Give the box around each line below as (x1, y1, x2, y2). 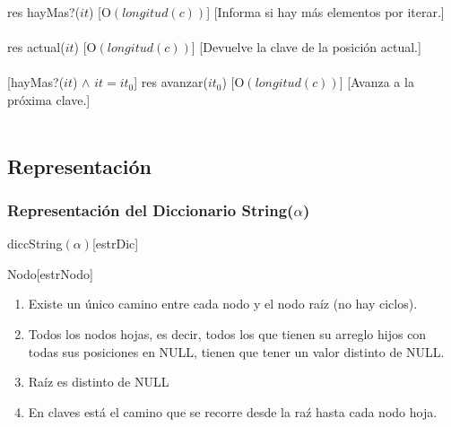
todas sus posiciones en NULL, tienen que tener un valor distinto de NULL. (28, 342, 445, 361)
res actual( (7, 38, 65, 57)
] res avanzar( (134, 73, 208, 91)
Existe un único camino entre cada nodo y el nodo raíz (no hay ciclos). (28, 294, 418, 313)
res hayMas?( (7, 3, 81, 21)
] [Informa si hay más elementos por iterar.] (206, 3, 445, 21)
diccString (7, 234, 63, 253)
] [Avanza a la (339, 73, 414, 91)
